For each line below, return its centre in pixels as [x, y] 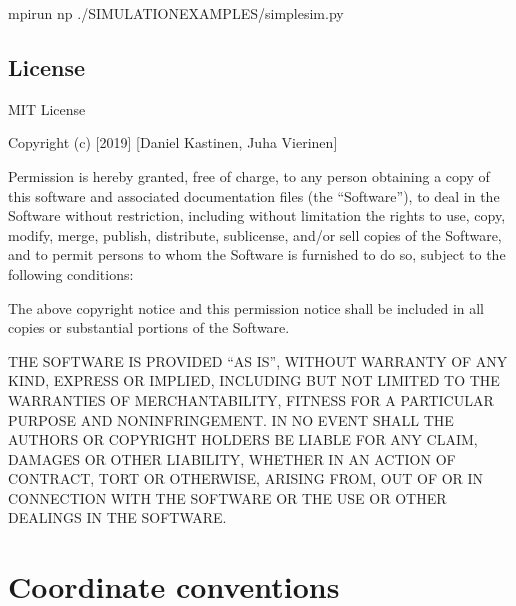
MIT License [47, 108]
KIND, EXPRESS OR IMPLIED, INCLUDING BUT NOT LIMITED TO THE [254, 380]
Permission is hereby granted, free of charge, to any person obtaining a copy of [249, 175]
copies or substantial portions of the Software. [149, 327]
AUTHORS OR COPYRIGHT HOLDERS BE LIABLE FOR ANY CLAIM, [243, 439]
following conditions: [71, 273]
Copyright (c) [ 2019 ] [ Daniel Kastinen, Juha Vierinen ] [173, 142]
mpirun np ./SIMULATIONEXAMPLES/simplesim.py [176, 13]
